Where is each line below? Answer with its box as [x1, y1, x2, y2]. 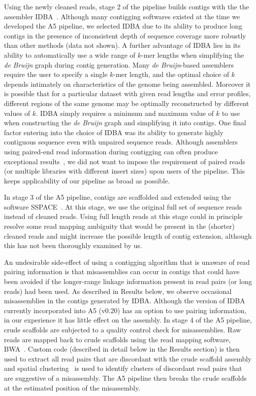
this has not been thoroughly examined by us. [4, 240, 142, 251]
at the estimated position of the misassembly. [4, 382, 140, 393]
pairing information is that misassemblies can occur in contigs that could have [4, 266, 240, 277]
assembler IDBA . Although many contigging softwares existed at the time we [4, 11, 240, 21]
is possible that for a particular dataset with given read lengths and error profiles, [4, 88, 251, 99]
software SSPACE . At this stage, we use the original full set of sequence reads [4, 201, 242, 212]
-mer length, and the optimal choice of [113, 69, 229, 79]
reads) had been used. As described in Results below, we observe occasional [4, 286, 232, 296]
